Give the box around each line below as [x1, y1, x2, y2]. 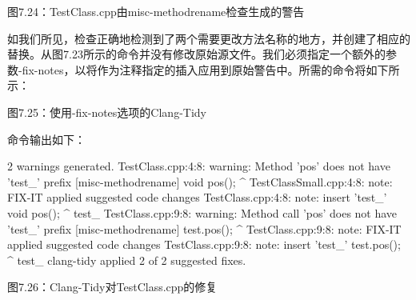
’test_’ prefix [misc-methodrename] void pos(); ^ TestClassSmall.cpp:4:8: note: [7, 173, 393, 190]
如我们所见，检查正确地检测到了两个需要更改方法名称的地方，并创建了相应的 [7, 30, 410, 46]
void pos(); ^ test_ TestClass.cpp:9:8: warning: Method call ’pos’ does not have [7, 204, 398, 221]
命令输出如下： [7, 130, 86, 147]
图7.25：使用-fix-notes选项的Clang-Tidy [7, 103, 206, 120]
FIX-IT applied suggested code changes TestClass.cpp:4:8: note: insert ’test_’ [7, 189, 387, 206]
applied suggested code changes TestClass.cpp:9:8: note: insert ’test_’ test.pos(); [7, 236, 401, 253]
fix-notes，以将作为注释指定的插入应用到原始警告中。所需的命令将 [22, 61, 366, 78]
